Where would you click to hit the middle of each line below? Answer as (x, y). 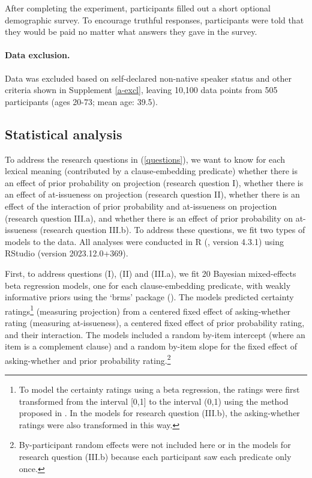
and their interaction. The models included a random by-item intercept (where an (155, 334)
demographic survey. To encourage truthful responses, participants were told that (154, 20)
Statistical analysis (64, 134)
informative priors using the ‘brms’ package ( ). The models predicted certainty (149, 297)
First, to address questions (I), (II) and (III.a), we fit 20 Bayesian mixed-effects (151, 273)
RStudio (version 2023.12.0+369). (67, 253)
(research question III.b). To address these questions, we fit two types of (172, 230)
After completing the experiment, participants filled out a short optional (138, 8)
